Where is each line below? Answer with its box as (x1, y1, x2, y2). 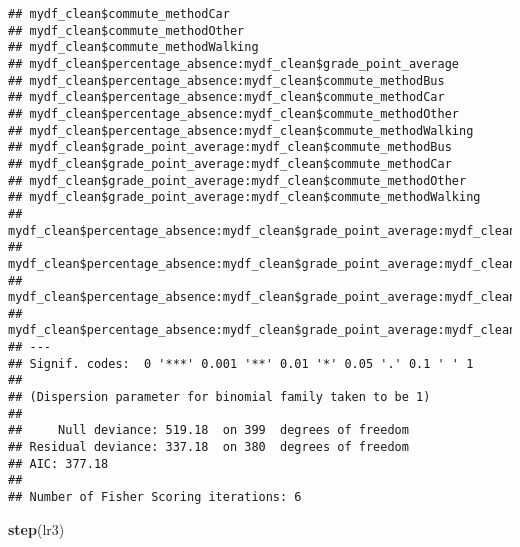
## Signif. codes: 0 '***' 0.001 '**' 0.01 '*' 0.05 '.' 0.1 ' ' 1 (8, 356, 474, 371)
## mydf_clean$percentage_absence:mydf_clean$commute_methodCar (8, 90, 445, 105)
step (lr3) (8, 518, 65, 539)
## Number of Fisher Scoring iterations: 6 (8, 490, 302, 505)
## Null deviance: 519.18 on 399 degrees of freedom (8, 423, 409, 438)
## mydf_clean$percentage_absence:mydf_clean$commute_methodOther (8, 106, 460, 121)
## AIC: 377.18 (8, 456, 109, 471)
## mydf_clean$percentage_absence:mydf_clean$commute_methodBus (8, 73, 445, 88)
